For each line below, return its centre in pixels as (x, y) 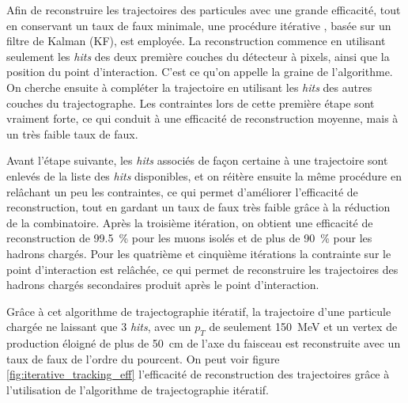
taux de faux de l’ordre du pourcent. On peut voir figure (143, 358)
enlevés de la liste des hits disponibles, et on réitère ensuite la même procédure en (204, 175)
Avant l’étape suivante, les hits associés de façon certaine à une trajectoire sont (197, 160)
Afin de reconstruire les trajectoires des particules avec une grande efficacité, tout (204, 10)
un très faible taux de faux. (72, 133)
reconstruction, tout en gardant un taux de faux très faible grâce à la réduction (198, 207)
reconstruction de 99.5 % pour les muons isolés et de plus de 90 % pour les (189, 238)
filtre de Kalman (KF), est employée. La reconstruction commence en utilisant (196, 41)
